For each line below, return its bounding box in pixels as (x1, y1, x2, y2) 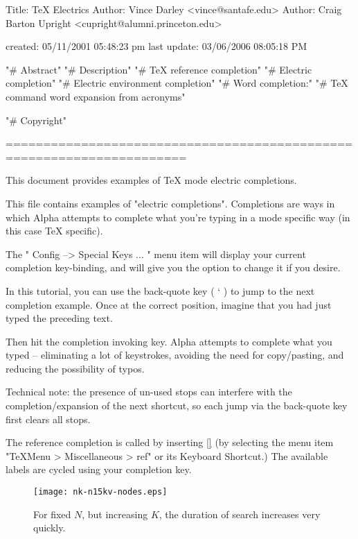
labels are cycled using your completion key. (6, 462, 192, 477)
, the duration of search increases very (159, 506, 321, 521)
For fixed (33, 506, 71, 521)
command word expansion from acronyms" (6, 89, 186, 103)
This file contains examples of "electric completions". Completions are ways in (6, 196, 335, 210)
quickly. (33, 520, 66, 535)
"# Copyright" (6, 112, 66, 127)
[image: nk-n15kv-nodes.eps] (33, 487, 168, 497)
